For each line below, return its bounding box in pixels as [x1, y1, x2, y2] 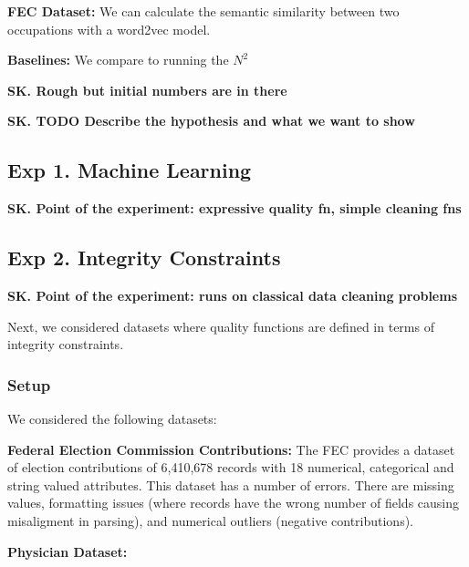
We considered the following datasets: [7, 408, 217, 428]
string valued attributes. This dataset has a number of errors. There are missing [7, 475, 454, 494]
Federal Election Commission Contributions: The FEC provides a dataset [7, 439, 455, 459]
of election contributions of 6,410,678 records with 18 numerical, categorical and [7, 458, 454, 477]
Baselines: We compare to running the [7, 50, 229, 69]
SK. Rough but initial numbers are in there [7, 80, 287, 99]
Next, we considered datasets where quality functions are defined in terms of [7, 316, 434, 335]
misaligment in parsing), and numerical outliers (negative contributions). [7, 510, 414, 530]
